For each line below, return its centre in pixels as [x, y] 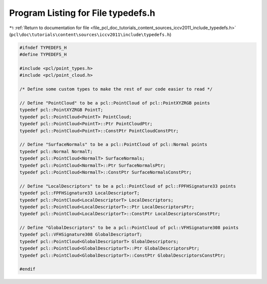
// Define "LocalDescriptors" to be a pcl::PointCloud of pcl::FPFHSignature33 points [128, 186]
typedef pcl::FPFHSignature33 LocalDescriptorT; [80, 193]
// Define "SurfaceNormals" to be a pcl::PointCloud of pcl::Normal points [113, 144]
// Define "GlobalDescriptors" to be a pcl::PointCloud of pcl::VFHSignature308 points [129, 228]
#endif [27, 269]
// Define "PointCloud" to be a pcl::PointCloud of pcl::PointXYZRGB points [115, 103]
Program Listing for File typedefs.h [82, 13]
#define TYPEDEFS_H [43, 55]
